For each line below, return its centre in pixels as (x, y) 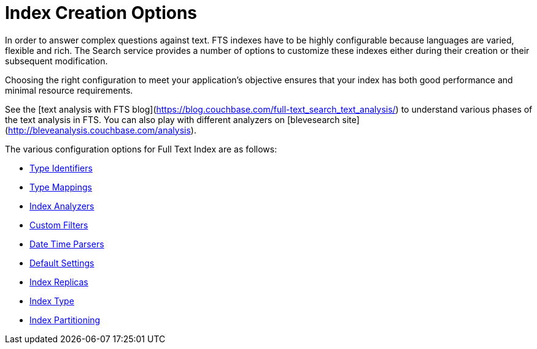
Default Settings (62, 263)
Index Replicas (59, 282)
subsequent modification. (56, 61)
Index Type (52, 301)
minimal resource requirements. (69, 90)
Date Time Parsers (67, 244)
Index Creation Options (101, 13)
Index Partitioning (65, 320)
